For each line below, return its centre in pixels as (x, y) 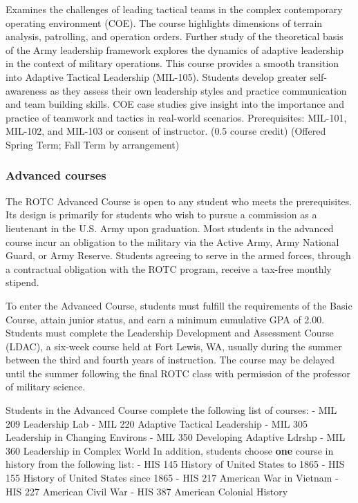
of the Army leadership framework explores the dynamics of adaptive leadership (175, 49)
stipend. (22, 282)
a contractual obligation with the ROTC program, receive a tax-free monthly (169, 268)
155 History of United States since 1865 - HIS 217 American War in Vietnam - (172, 478)
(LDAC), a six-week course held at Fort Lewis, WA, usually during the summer (174, 346)
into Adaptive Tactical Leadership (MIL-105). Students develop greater (156, 76)
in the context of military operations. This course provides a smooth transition (172, 63)
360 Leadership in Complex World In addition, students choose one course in (170, 450)
